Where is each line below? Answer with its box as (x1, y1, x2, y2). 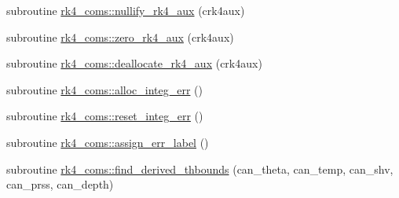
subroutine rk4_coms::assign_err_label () (6, 134, 209, 150)
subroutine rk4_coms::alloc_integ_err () (6, 81, 203, 97)
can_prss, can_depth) (6, 176, 114, 192)
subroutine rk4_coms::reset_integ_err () (6, 108, 203, 124)
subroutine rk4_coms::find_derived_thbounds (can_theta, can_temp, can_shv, (6, 160, 394, 177)
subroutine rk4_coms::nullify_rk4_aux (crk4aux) (6, 2, 245, 18)
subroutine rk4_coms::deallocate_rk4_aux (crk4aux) (6, 55, 262, 71)
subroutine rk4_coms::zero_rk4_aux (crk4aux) (6, 28, 234, 45)
